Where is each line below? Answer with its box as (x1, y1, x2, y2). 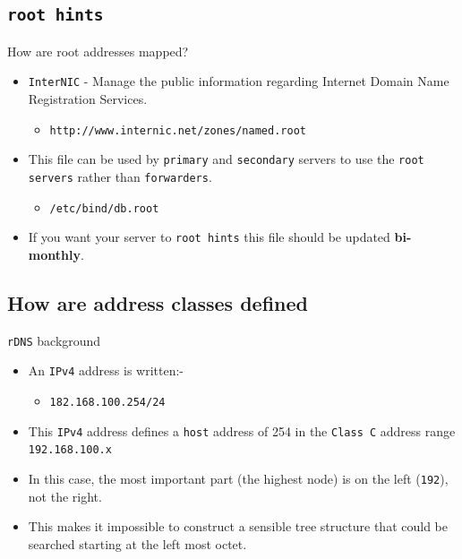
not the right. (28, 486, 102, 505)
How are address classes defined (7, 288, 308, 316)
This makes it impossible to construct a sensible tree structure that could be (28, 517, 448, 536)
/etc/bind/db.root (49, 202, 159, 215)
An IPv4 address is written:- (28, 361, 184, 380)
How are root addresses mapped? (7, 41, 189, 60)
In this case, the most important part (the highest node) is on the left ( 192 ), (28, 469, 449, 487)
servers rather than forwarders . (28, 167, 212, 185)
